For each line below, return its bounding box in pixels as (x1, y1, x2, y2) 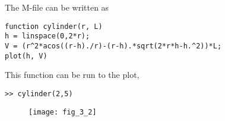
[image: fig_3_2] (28, 107, 97, 116)
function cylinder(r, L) (5, 22, 103, 31)
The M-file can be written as (5, 1, 109, 14)
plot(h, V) (5, 51, 47, 60)
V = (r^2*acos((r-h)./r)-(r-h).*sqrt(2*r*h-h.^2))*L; (5, 42, 222, 51)
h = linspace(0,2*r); (5, 32, 90, 41)
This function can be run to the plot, (5, 68, 140, 81)
